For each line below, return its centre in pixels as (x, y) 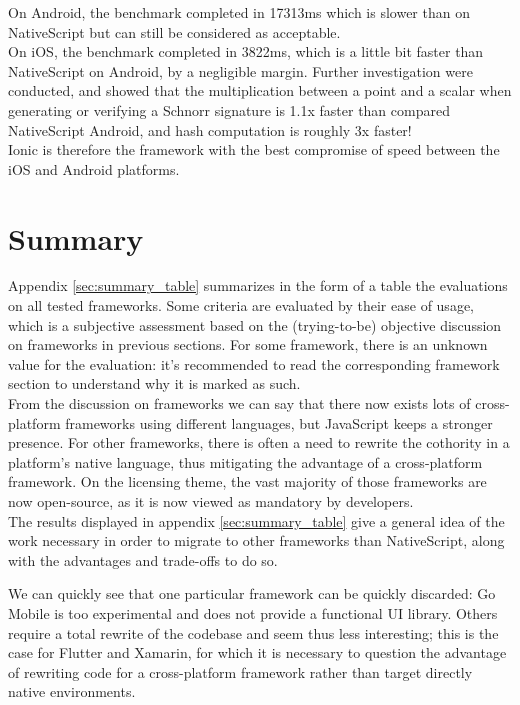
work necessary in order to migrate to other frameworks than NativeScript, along (256, 540)
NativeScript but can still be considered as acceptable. (174, 31)
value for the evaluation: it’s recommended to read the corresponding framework (254, 363)
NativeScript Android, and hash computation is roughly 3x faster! (210, 129)
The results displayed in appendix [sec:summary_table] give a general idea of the (256, 520)
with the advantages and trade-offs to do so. (143, 559)
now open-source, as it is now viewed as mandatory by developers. (211, 501)
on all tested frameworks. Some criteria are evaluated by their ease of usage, (241, 305)
